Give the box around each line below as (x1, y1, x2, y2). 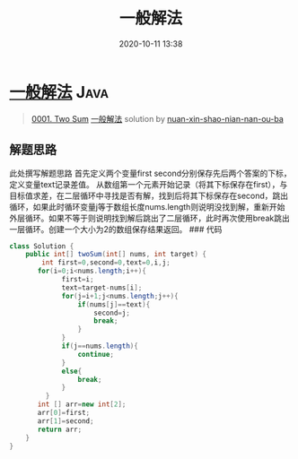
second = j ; (93, 308, 130, 317)
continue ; (77, 350, 115, 359)
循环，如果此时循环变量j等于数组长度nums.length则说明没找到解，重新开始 (9, 201, 285, 212)
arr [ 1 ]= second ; (37, 416, 94, 426)
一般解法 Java (9, 82, 110, 102)
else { (61, 367, 83, 376)
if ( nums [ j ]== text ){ (77, 299, 151, 309)
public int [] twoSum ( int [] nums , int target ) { (25, 250, 206, 259)
